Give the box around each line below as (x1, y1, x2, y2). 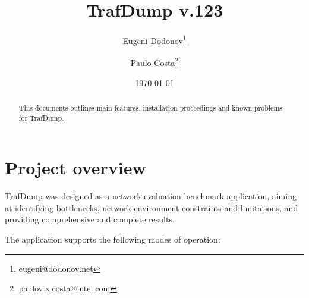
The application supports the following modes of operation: (5, 233, 220, 246)
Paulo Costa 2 (130, 55, 179, 69)
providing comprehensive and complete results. (5, 213, 175, 225)
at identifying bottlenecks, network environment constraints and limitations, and (5, 201, 298, 214)
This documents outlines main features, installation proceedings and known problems (18, 103, 282, 113)
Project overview (5, 155, 146, 180)
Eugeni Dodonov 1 (122, 33, 187, 46)
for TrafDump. (18, 112, 64, 123)
